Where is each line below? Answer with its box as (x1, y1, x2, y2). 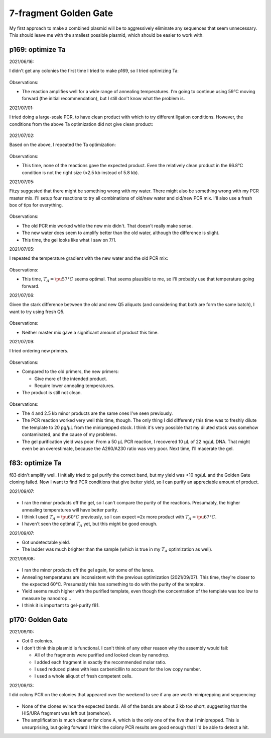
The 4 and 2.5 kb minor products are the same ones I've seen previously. (22, 410, 173, 416)
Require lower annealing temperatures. (34, 383, 115, 389)
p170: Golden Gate (9, 616, 68, 624)
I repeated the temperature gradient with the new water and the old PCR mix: (9, 255, 168, 261)
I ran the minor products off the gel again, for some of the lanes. (22, 567, 155, 573)
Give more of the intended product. (34, 376, 107, 382)
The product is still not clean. (22, 390, 82, 396)
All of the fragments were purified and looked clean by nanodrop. (34, 652, 170, 658)
